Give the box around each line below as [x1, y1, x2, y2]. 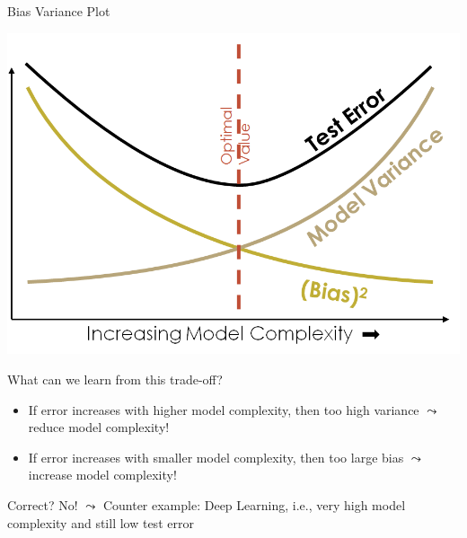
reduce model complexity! [28, 418, 170, 437]
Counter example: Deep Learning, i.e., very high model [102, 496, 406, 515]
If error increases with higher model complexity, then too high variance [28, 400, 419, 419]
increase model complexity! [28, 465, 177, 484]
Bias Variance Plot [7, 2, 110, 20]
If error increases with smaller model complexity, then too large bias [28, 447, 404, 466]
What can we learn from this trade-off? [7, 370, 223, 389]
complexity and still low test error [7, 513, 194, 532]
